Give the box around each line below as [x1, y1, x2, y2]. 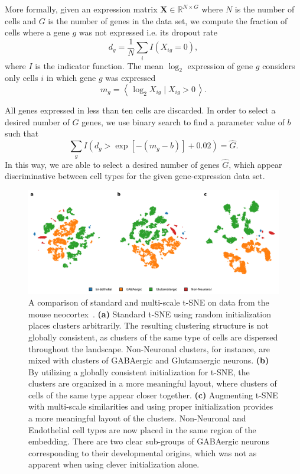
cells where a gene [5, 26, 70, 38]
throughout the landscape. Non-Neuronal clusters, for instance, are [28, 342, 270, 355]
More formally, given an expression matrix [5, 3, 158, 15]
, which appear [229, 158, 282, 170]
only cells [5, 72, 38, 84]
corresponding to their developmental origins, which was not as [28, 446, 257, 459]
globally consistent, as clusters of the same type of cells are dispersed [28, 330, 278, 343]
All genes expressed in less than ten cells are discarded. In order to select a [5, 103, 276, 116]
